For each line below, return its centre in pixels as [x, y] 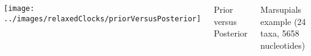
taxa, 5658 [280, 33]
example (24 [283, 21]
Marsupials [281, 9]
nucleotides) [283, 45]
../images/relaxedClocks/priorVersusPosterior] [103, 19]
